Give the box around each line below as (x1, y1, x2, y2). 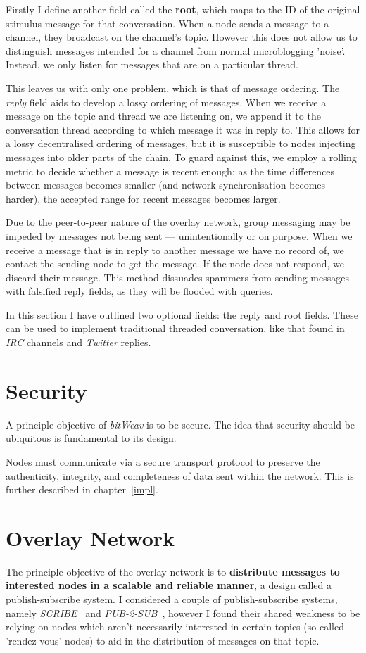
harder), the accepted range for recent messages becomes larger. (6, 191, 281, 205)
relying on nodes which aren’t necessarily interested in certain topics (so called (6, 619, 344, 634)
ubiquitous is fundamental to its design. (6, 431, 177, 445)
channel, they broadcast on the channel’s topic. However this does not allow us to (6, 30, 358, 44)
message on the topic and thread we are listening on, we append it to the (6, 108, 321, 123)
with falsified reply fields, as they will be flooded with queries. (6, 284, 273, 298)
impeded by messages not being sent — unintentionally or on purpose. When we (6, 228, 353, 243)
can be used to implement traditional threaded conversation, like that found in (6, 321, 345, 336)
